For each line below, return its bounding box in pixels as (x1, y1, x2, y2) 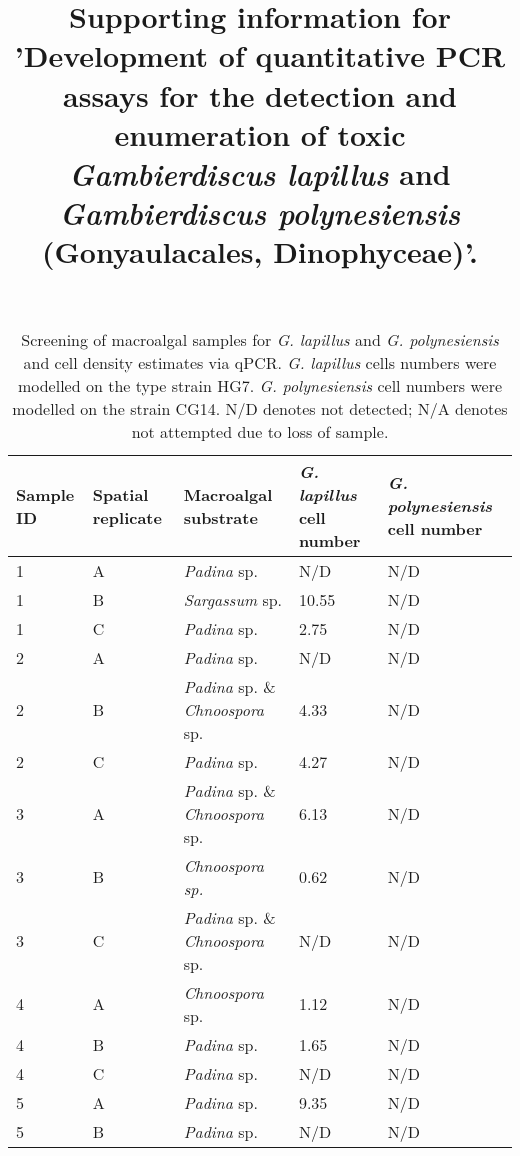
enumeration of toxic (114, 113, 406, 154)
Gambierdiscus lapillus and (69, 152, 451, 194)
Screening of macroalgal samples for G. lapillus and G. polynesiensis (21, 327, 499, 351)
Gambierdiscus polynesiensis (59, 192, 461, 234)
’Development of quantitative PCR (14, 35, 506, 76)
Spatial (92, 482, 149, 506)
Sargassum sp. (183, 587, 283, 611)
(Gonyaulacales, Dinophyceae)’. (41, 231, 479, 272)
